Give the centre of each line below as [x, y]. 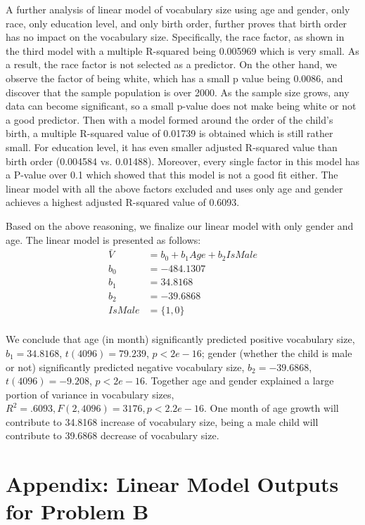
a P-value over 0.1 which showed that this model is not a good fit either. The [172, 175]
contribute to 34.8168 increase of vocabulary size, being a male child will [162, 421]
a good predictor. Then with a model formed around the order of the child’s [169, 119]
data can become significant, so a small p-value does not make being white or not [181, 106]
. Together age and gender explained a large [239, 381]
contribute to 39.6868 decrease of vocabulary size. [113, 435]
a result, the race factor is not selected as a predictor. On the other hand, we [172, 64]
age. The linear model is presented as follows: [103, 239]
